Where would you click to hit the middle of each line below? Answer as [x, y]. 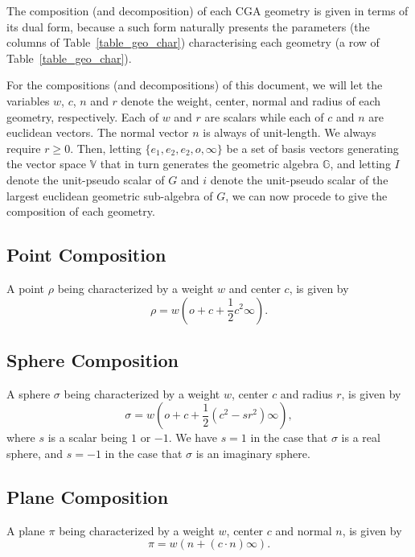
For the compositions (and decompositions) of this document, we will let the [195, 85]
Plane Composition [88, 496]
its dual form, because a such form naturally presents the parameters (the [188, 26]
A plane [26, 530]
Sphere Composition [93, 359]
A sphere [29, 393]
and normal [304, 530]
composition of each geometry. [81, 211]
